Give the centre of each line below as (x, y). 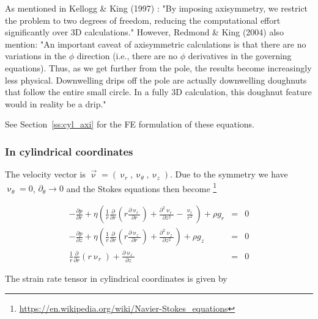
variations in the (36, 56)
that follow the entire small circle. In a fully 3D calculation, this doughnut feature (158, 92)
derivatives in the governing (240, 56)
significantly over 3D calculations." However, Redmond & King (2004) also (144, 32)
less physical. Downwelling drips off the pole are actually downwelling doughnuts (156, 80)
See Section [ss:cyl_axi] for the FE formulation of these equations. (130, 124)
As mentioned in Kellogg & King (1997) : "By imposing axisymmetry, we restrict (157, 8)
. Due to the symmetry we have (229, 174)
